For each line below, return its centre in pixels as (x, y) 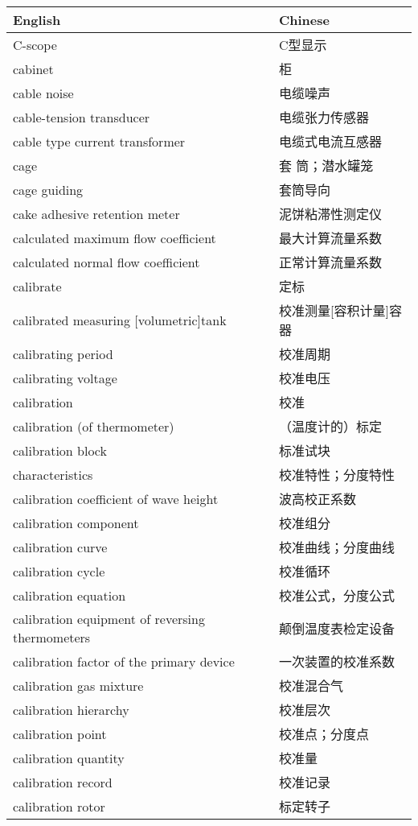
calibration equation (70, 595)
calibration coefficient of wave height (116, 498)
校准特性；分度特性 (336, 475)
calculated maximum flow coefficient (115, 237)
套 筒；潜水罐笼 (326, 165)
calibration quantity (69, 758)
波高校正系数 (317, 499)
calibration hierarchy (71, 709)
